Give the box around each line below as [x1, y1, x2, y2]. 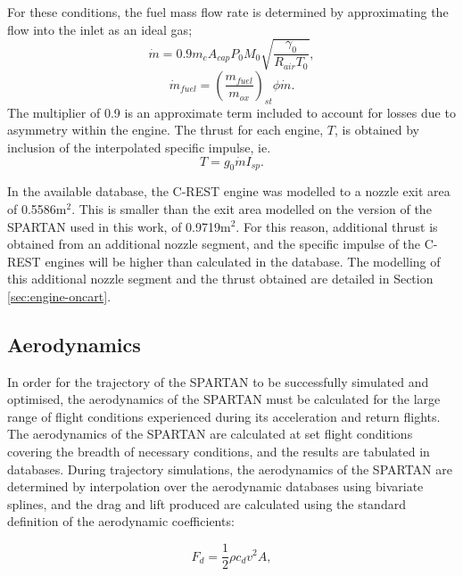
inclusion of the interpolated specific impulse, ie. [7, 137, 271, 156]
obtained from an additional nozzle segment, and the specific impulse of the [7, 235, 421, 253]
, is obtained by [335, 120, 420, 139]
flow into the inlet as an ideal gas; [7, 20, 193, 38]
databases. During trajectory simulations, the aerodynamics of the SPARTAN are [7, 459, 452, 478]
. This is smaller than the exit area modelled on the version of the [71, 199, 432, 218]
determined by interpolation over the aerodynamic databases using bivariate [7, 477, 424, 496]
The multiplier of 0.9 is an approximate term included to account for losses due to [7, 103, 456, 121]
